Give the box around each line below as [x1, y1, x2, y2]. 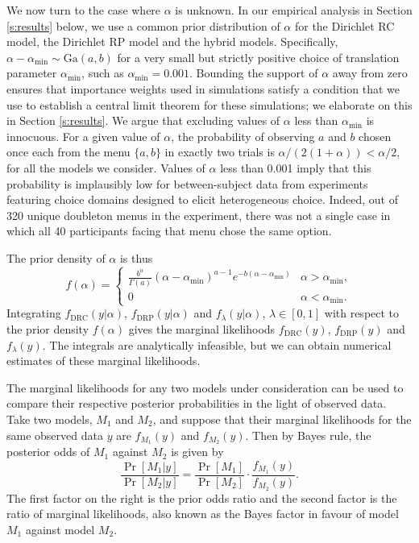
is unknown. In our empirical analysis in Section [175, 2, 413, 18]
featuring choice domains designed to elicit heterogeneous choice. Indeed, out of [6, 191, 399, 208]
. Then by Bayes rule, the [245, 426, 371, 443]
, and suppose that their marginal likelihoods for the [152, 410, 412, 427]
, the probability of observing [171, 127, 315, 144]
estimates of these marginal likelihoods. [6, 352, 201, 369]
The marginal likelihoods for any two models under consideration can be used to [6, 379, 404, 396]
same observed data [6, 426, 103, 443]
